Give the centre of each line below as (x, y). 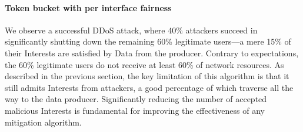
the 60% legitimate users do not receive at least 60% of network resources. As (144, 64)
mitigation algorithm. (43, 122)
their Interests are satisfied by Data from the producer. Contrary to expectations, (152, 53)
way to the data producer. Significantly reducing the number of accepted (136, 99)
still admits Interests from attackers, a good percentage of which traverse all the (149, 87)
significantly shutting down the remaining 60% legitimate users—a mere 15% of (148, 41)
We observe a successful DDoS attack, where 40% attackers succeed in (131, 30)
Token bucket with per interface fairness (88, 7)
